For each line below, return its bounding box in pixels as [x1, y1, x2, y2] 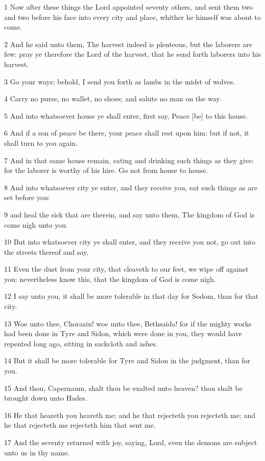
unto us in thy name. [4, 447, 70, 457]
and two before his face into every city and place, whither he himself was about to [4, 11, 261, 22]
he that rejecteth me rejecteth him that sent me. [4, 420, 156, 430]
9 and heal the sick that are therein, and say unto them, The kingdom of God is [4, 209, 255, 219]
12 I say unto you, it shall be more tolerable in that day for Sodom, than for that [4, 291, 259, 301]
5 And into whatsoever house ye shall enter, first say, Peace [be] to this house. [4, 110, 248, 121]
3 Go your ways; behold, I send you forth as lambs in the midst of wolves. [4, 76, 235, 86]
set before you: [4, 192, 50, 203]
